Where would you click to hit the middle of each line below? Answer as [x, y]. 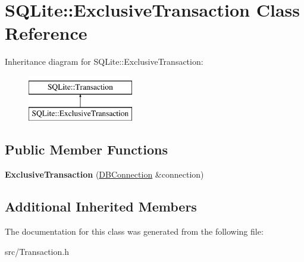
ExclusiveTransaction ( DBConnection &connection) [104, 174]
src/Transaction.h [37, 251]
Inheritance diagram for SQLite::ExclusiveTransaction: [104, 61]
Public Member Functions [86, 149]
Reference [46, 33]
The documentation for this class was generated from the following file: [134, 231]
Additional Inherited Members [101, 206]
